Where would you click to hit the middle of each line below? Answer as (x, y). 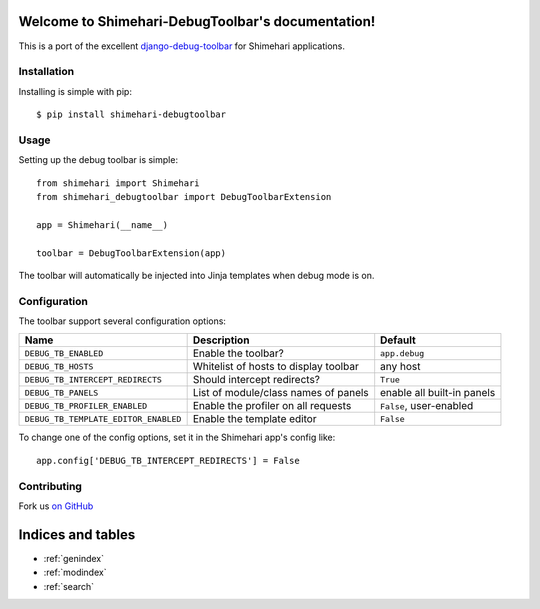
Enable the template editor (254, 419)
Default (398, 340)
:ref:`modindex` (75, 572)
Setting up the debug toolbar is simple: (98, 160)
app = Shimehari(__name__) (102, 224)
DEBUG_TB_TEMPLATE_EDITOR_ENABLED (103, 418)
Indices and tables (77, 534)
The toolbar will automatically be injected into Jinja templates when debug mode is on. (196, 275)
